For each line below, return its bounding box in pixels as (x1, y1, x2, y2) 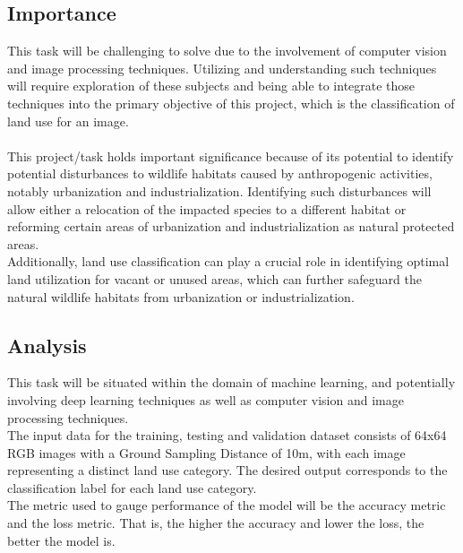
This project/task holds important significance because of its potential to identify (7, 146, 454, 165)
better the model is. (7, 531, 116, 549)
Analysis (7, 331, 87, 359)
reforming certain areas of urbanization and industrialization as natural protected (7, 217, 455, 236)
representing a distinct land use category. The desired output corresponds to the (7, 461, 448, 480)
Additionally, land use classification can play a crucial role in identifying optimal (7, 252, 450, 271)
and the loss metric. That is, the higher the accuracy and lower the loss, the (7, 514, 424, 532)
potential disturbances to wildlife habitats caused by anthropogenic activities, (7, 164, 433, 183)
